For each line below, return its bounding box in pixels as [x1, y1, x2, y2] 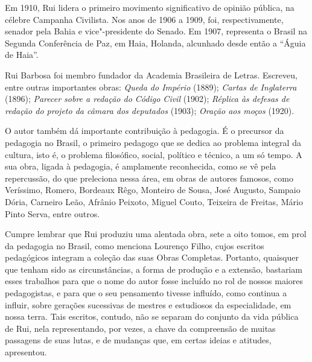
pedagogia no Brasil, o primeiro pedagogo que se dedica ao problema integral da [5, 136, 301, 148]
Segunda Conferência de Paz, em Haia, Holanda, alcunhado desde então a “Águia [5, 36, 306, 49]
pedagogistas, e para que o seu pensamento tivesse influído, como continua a [5, 287, 287, 299]
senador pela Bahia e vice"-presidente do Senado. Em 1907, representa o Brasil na [5, 25, 307, 37]
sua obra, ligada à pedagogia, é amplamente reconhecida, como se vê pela [5, 160, 276, 173]
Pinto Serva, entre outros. [5, 207, 100, 220]
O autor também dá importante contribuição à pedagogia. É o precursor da [5, 124, 284, 137]
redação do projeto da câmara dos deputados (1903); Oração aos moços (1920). [5, 104, 294, 116]
